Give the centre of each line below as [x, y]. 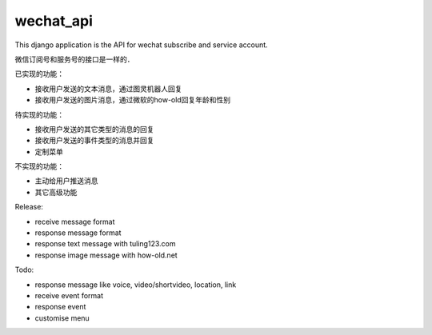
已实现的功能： [39, 74]
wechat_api [54, 21]
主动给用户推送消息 [66, 181]
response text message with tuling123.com [105, 244]
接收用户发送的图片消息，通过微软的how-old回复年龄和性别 [133, 100]
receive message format [75, 221]
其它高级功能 [56, 192]
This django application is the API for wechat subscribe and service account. [141, 45]
